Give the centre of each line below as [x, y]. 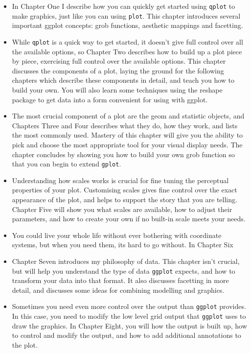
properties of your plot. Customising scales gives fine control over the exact [125, 190]
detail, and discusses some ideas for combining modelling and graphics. [118, 290]
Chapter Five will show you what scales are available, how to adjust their [122, 209]
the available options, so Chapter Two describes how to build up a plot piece [127, 51]
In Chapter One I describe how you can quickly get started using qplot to [124, 6]
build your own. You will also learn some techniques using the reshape [117, 89]
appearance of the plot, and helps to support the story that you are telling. [125, 199]
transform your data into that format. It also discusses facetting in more [120, 280]
